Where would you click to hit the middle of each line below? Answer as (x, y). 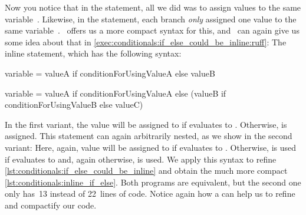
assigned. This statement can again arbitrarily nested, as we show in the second (149, 136)
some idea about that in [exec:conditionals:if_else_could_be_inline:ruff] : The (146, 42)
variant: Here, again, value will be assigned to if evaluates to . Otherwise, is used (151, 147)
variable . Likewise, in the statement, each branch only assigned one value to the (151, 19)
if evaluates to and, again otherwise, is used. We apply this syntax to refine (141, 159)
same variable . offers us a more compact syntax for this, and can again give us (152, 30)
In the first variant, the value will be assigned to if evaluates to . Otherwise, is (146, 124)
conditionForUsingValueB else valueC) (74, 105)
